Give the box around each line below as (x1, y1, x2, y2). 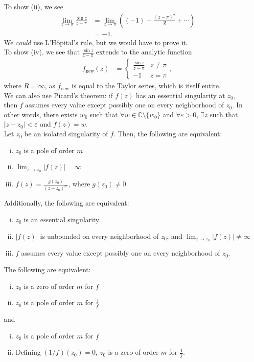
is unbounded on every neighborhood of (40, 231, 159, 241)
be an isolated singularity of (24, 129, 108, 139)
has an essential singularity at (136, 90, 225, 100)
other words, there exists (4, 109, 78, 119)
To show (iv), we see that (4, 47, 80, 57)
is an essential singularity (23, 214, 99, 224)
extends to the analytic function (96, 47, 192, 57)
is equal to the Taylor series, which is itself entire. (71, 80, 221, 91)
